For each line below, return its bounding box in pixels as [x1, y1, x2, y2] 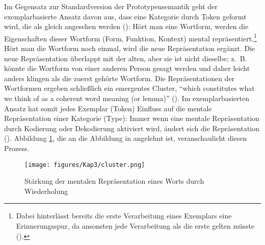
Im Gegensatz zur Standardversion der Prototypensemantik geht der [4, 1, 218, 11]
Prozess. [4, 142, 30, 153]
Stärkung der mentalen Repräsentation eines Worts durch [24, 176, 204, 186]
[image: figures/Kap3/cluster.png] [24, 161, 145, 168]
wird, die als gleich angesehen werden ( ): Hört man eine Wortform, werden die [4, 21, 249, 32]
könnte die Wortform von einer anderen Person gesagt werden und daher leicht [4, 63, 250, 73]
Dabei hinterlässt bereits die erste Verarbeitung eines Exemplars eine [16, 210, 232, 221]
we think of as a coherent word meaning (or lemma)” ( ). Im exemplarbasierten [4, 93, 249, 103]
